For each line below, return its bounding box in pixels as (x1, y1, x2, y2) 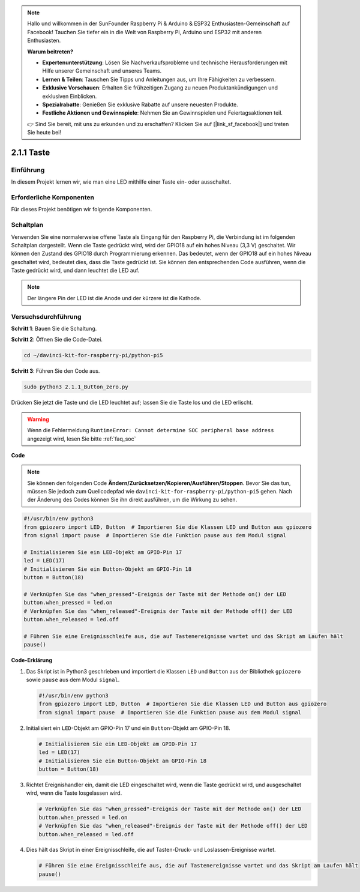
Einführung (11, 166, 45, 174)
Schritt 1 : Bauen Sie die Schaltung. (11, 325, 97, 332)
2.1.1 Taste (11, 147, 50, 157)
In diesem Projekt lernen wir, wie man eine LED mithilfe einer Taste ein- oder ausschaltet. (11, 178, 232, 185)
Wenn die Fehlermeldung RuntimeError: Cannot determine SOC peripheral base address (27, 427, 274, 434)
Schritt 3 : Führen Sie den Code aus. (11, 367, 100, 375)
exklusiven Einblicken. (42, 92, 97, 100)
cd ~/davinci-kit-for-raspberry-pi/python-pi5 (23, 352, 163, 359)
